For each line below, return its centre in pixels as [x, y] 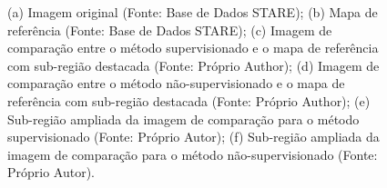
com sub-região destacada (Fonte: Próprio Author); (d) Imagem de [193, 65]
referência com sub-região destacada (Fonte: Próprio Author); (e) [189, 100]
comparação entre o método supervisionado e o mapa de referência [193, 48]
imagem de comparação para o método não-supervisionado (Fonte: [193, 154]
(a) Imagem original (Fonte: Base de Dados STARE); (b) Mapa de [193, 12]
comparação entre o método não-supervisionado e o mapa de [176, 83]
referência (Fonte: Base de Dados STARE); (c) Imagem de [170, 30]
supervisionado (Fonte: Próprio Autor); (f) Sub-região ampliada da [193, 137]
